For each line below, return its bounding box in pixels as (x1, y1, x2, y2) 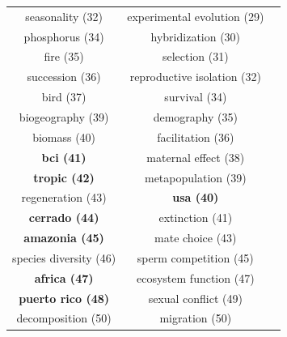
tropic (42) (33, 168, 95, 186)
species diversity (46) (12, 249, 116, 266)
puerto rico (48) (19, 289, 110, 306)
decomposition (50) (16, 309, 112, 326)
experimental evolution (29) (127, 7, 264, 24)
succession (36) (27, 68, 101, 85)
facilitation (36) (157, 128, 234, 145)
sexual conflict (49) (148, 289, 243, 306)
